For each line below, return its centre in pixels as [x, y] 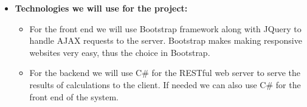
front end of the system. [74, 96]
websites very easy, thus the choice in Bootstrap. [120, 52]
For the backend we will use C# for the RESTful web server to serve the [165, 73]
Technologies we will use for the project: [101, 8]
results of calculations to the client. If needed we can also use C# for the [165, 84]
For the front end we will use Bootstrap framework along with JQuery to [165, 28]
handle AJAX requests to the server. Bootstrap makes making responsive [166, 40]
